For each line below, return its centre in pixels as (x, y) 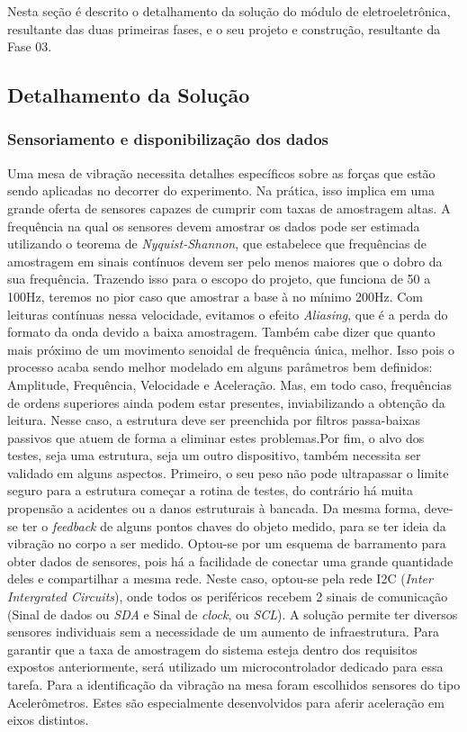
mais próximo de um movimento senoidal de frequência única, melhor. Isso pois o (231, 349)
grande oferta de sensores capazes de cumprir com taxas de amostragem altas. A (229, 208)
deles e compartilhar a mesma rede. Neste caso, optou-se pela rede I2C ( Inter (220, 578)
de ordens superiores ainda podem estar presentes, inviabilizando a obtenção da (226, 402)
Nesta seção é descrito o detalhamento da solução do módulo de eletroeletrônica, (229, 11)
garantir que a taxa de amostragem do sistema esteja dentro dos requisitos (212, 649)
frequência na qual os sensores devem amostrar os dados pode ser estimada (214, 226)
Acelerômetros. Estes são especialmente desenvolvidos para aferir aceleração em (226, 702)
